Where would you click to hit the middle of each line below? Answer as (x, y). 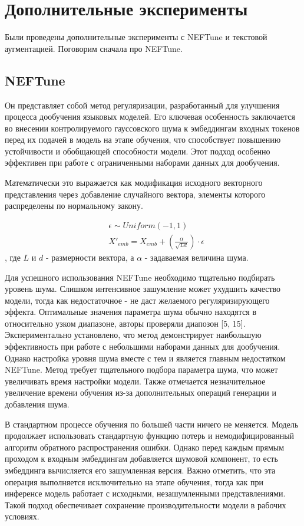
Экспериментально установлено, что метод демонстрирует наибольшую (133, 335)
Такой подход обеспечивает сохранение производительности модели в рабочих (146, 504)
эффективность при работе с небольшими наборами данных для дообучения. (143, 346)
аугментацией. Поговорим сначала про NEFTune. (94, 48)
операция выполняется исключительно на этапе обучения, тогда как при (134, 481)
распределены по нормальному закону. (74, 206)
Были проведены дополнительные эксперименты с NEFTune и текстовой (136, 37)
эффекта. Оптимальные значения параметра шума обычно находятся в (131, 312)
